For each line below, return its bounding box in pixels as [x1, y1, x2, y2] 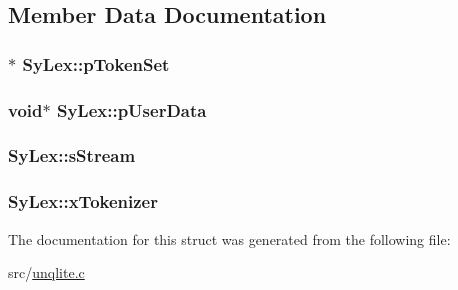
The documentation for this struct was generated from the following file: [8, 228, 451, 249]
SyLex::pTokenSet [22, 51, 170, 76]
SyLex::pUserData [56, 97, 207, 122]
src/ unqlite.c [8, 262, 85, 283]
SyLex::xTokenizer [8, 189, 158, 214]
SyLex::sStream [8, 143, 136, 168]
